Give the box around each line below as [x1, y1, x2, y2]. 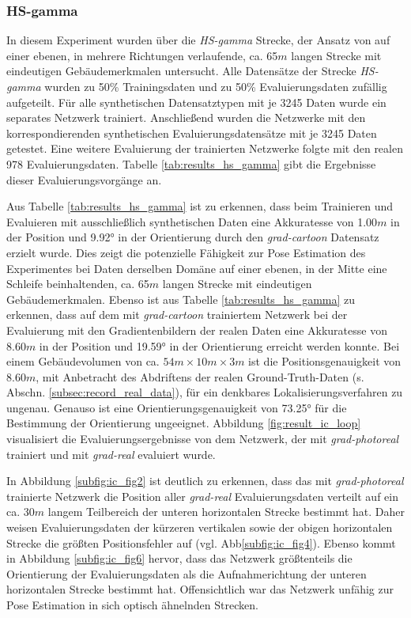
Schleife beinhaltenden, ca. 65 [6, 275, 149, 292]
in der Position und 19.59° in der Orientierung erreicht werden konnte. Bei [39, 337, 400, 354]
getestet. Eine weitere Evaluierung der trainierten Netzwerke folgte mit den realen [6, 140, 403, 157]
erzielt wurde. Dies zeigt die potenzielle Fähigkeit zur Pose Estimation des [6, 244, 366, 260]
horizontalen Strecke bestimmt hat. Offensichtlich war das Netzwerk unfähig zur [6, 581, 394, 597]
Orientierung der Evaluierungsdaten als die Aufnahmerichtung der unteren [6, 565, 367, 582]
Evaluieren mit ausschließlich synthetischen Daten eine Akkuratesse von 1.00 [6, 213, 378, 229]
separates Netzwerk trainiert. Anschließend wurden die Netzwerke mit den [6, 109, 366, 126]
